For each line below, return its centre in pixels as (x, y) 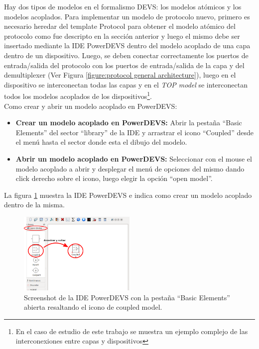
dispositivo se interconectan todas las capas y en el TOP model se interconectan (126, 84)
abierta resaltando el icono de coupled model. (93, 307)
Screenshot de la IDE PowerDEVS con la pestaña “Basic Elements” (127, 297)
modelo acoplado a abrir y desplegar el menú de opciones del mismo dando (130, 168)
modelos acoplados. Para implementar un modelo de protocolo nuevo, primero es (127, 16)
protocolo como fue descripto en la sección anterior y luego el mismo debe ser (122, 36)
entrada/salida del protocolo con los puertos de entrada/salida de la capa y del (124, 65)
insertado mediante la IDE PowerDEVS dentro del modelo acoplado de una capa (127, 45)
